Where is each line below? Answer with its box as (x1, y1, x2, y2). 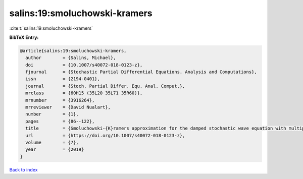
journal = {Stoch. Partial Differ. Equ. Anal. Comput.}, (25, 83, 185, 89)
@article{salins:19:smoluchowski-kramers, (20, 48, 127, 53)
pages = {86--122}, (25, 118, 95, 124)
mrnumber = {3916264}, (25, 97, 95, 103)
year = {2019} (25, 147, 84, 152)
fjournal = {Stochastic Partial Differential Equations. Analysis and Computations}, (25, 69, 257, 75)
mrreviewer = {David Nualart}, (25, 104, 111, 110)
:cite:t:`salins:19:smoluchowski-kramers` (9, 25, 93, 31)
